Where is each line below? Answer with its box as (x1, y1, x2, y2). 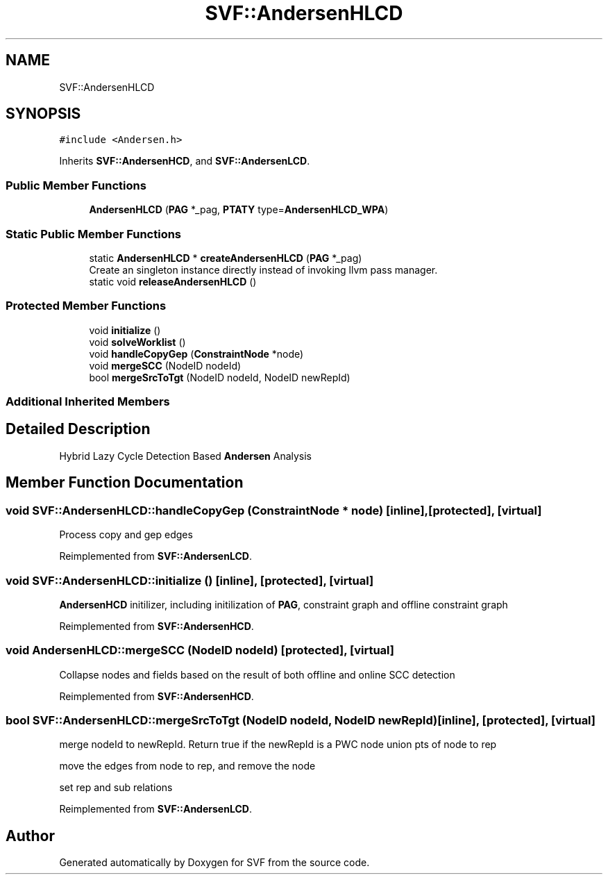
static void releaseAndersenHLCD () (89, 275, 257, 288)
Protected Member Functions (6, 299, 167, 313)
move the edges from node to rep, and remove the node (59, 760, 316, 772)
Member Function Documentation (6, 474, 244, 492)
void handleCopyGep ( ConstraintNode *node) (89, 347, 304, 360)
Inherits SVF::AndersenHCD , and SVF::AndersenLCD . (59, 155, 310, 167)
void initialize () (89, 324, 161, 336)
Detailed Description (6, 420, 151, 438)
